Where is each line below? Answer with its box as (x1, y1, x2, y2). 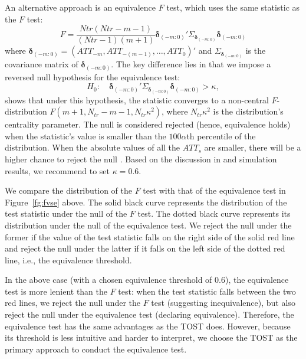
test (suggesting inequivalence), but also (151, 296, 295, 309)
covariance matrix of (5, 58, 78, 70)
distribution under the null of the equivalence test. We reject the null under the (5, 218, 292, 231)
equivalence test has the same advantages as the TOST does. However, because (5, 319, 291, 332)
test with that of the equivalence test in (143, 184, 286, 197)
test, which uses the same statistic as (166, 1, 300, 13)
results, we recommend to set (5, 164, 110, 177)
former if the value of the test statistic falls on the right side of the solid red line (5, 230, 295, 243)
